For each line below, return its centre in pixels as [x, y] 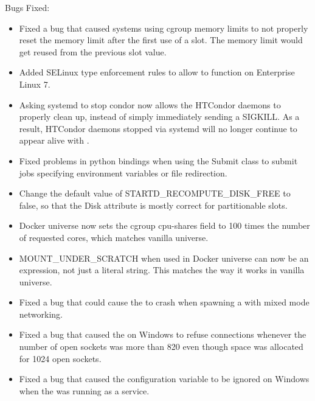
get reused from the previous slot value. [93, 51]
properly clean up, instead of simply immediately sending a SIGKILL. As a [159, 117]
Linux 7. [35, 84]
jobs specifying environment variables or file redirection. [123, 173]
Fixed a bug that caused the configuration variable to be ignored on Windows [164, 379]
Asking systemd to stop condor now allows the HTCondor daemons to [150, 104]
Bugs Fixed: [27, 7]
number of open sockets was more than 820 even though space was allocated [161, 347]
